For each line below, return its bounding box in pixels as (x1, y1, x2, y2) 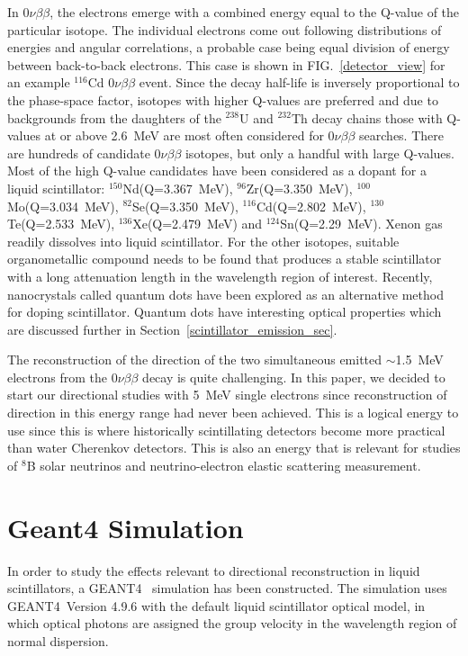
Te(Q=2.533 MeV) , (7, 214, 115, 233)
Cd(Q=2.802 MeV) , (256, 196, 366, 215)
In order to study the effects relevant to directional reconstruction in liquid (7, 561, 420, 580)
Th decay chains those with (291, 108, 443, 127)
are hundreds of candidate (7, 143, 150, 162)
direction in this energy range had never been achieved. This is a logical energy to (7, 403, 459, 422)
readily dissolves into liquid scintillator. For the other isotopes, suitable (7, 231, 400, 250)
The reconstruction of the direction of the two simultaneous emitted (7, 350, 382, 369)
